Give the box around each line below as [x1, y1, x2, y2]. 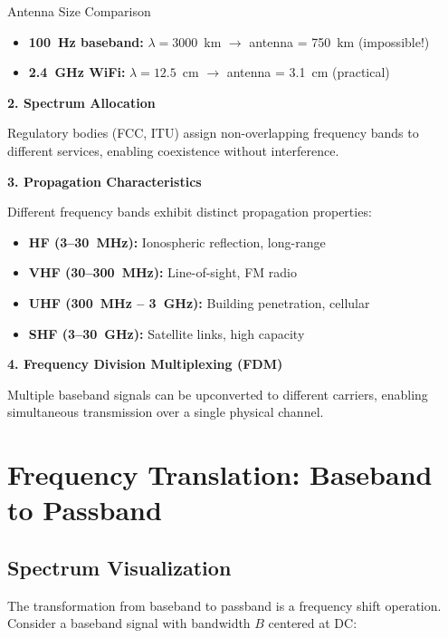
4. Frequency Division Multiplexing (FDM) [7, 354, 283, 373]
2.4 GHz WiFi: [28, 63, 126, 82]
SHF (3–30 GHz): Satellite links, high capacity [28, 324, 305, 343]
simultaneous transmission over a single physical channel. [7, 402, 324, 421]
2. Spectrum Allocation [7, 92, 156, 111]
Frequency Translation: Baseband [7, 456, 433, 493]
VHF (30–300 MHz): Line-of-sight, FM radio [28, 263, 297, 282]
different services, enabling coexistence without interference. [7, 140, 339, 159]
